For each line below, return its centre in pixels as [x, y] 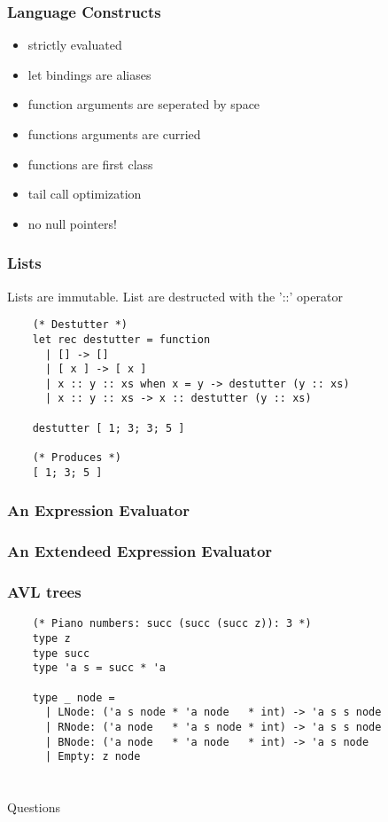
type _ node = [74, 697]
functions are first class [90, 164]
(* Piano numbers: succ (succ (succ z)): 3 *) [172, 624]
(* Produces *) [77, 458]
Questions [34, 807]
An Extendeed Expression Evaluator [140, 551]
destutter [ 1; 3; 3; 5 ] [109, 428]
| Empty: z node [93, 757]
